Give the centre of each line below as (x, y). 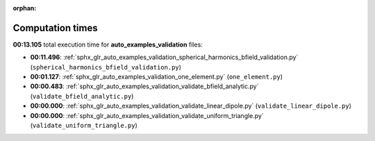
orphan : (25, 8)
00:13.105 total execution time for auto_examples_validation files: (108, 44)
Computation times (55, 28)
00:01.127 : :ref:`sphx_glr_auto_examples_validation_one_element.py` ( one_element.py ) (157, 77)
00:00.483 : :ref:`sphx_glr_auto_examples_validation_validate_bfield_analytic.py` (144, 86)
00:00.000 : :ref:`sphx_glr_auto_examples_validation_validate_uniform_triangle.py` (147, 115)
